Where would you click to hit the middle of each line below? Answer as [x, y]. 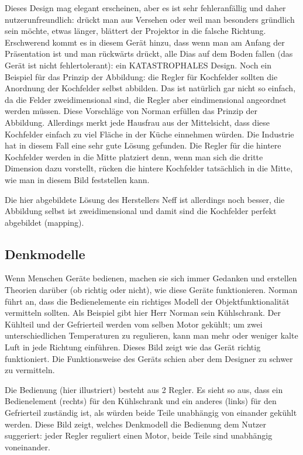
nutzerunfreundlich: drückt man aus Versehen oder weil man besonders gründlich [150, 19]
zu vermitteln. [30, 370]
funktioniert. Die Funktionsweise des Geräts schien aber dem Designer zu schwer [149, 358]
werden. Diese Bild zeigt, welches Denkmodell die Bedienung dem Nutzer [136, 424]
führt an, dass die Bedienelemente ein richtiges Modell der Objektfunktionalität [147, 301]
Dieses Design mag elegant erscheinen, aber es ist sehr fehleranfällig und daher [145, 8]
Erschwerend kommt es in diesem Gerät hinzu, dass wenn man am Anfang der [145, 42]
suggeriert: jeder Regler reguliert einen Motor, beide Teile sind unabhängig [139, 435]
